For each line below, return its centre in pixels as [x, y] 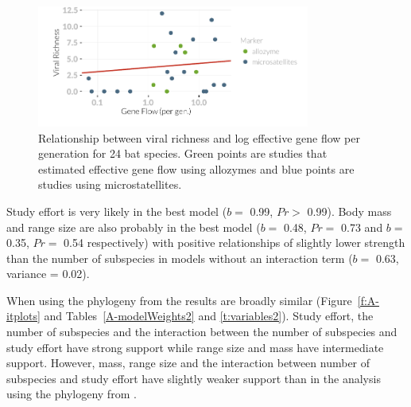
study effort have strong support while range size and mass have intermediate [195, 347]
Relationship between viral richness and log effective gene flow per [199, 137]
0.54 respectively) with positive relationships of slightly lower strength [235, 243]
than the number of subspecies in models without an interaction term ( [180, 258]
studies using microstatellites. [110, 184]
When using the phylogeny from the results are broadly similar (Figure [179, 300]
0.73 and [362, 227]
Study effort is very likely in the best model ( [117, 211]
